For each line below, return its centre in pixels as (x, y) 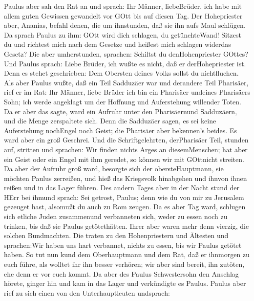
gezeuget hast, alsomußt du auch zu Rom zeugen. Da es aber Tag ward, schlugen (125, 207)
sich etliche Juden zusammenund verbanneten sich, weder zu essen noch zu (116, 216)
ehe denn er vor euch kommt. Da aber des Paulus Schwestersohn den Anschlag (121, 273)
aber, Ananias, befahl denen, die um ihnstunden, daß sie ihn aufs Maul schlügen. (125, 25)
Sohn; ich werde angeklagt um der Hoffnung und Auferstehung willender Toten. (123, 101)
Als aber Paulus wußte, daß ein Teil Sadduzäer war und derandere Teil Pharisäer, (126, 82)
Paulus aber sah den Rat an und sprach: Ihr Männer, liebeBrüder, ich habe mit (123, 6)
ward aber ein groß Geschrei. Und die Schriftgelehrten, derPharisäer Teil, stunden (126, 140)
